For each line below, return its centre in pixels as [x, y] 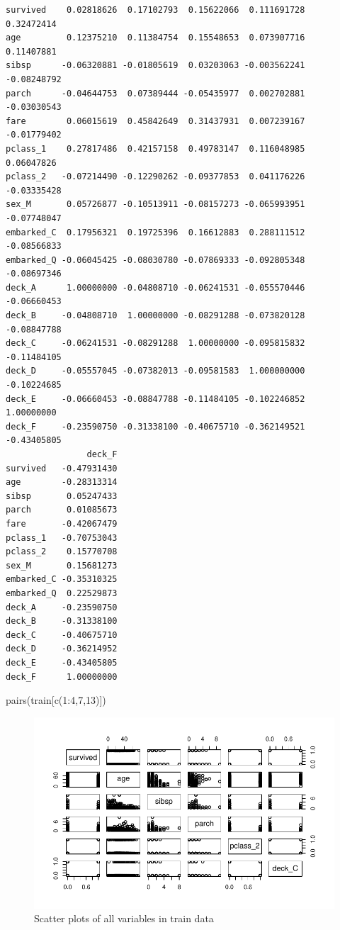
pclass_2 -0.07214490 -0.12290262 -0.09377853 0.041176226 [155, 177]
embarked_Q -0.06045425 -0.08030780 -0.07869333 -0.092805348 [155, 260]
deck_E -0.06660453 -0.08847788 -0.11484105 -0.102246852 [155, 399]
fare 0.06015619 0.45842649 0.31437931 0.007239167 [155, 121]
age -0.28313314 [62, 482]
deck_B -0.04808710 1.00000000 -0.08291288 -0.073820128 [155, 316]
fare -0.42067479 [62, 523]
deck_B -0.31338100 [62, 621]
